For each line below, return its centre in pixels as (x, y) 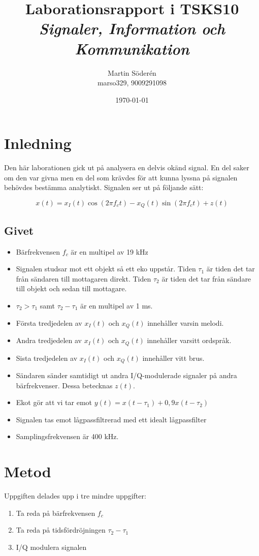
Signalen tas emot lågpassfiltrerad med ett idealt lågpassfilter (111, 419)
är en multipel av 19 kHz (109, 251)
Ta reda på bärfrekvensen (56, 513)
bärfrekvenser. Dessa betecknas (64, 385)
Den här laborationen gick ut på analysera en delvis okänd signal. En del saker (127, 167)
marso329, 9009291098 (132, 83)
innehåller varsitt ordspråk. (189, 340)
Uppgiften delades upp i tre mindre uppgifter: (75, 496)
